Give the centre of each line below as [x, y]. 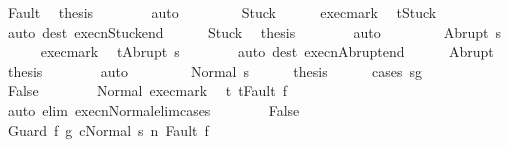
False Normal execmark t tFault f [147, 90]
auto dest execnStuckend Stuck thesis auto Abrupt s [254, 31]
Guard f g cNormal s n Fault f [108, 129]
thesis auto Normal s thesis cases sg [214, 70]
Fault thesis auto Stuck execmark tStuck [222, 12]
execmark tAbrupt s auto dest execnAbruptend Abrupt [267, 51]
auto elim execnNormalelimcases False [153, 109]
